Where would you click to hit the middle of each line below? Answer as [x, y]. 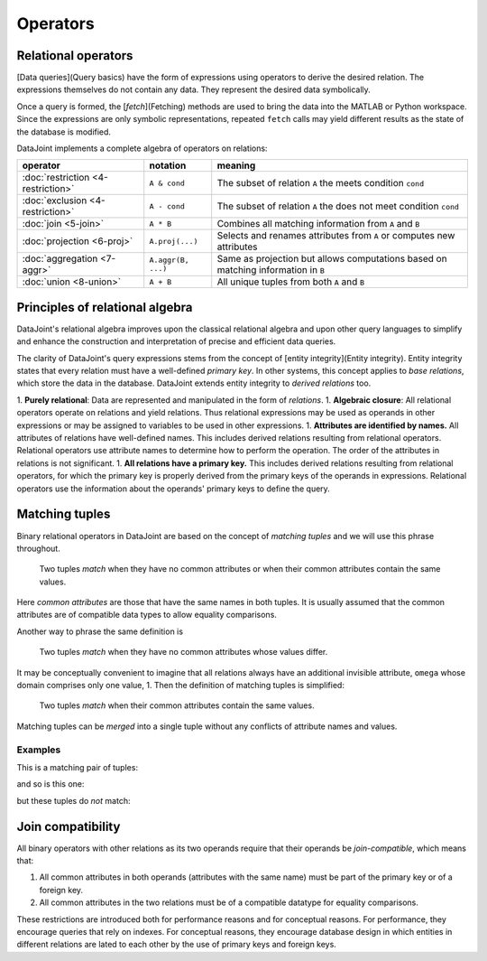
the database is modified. [64, 132]
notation [168, 165]
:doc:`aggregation [60, 259]
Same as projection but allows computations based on [332, 259]
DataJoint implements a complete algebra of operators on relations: [142, 148]
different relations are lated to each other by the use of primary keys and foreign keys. [177, 945]
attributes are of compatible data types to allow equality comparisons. [147, 615]
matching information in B [271, 270]
